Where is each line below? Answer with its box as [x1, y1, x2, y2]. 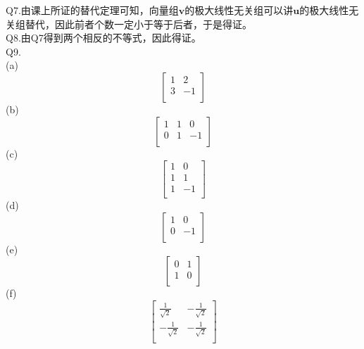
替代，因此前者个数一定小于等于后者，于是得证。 [25, 16, 252, 31]
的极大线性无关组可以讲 [184, 3, 294, 17]
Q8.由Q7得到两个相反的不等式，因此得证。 [6, 30, 201, 45]
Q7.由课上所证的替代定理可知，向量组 [6, 3, 179, 17]
